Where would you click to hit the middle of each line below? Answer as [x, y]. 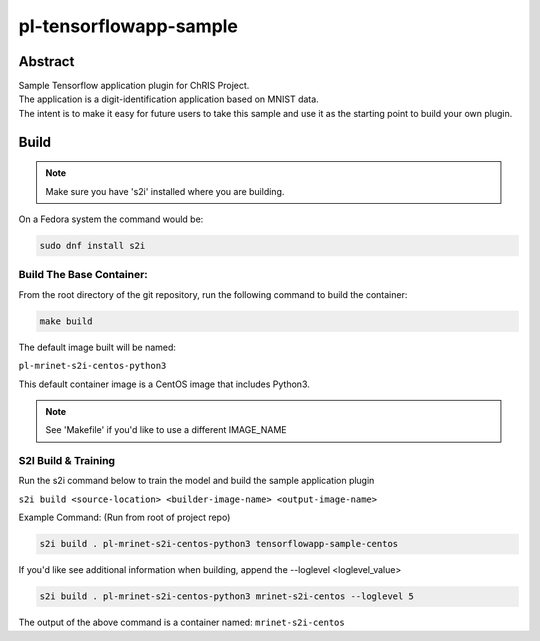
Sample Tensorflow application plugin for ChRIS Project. [134, 86]
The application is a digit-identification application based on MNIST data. [168, 99]
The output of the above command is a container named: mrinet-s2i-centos [181, 622]
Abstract [46, 61]
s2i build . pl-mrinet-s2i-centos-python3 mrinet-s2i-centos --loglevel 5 [227, 596]
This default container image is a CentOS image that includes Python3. [164, 384]
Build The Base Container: [83, 275]
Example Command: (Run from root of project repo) [124, 517]
